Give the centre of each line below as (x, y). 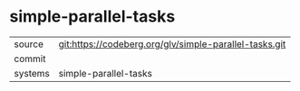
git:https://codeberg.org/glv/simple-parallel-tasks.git (172, 44)
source (29, 44)
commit (30, 59)
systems (32, 73)
